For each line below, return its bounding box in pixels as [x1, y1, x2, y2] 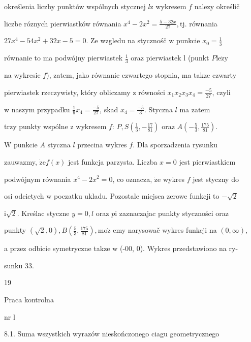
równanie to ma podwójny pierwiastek [4, 52, 123, 63]
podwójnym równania [4, 173, 71, 184]
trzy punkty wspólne [4, 121, 68, 132]
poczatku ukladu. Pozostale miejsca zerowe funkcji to [54, 191, 219, 201]
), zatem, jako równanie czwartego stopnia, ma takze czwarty [46, 70, 237, 80]
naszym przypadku [11, 104, 70, 114]
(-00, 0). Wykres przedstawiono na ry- [120, 243, 238, 254]
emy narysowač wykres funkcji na [113, 225, 217, 235]
